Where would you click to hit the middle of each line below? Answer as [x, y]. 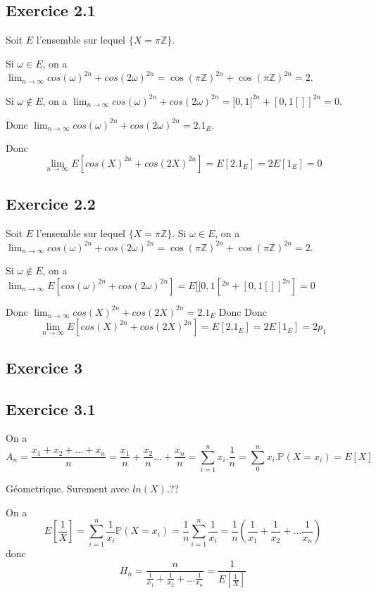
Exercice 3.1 [51, 408]
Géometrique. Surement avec [68, 489]
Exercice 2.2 [51, 204]
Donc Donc [243, 311]
